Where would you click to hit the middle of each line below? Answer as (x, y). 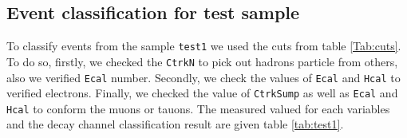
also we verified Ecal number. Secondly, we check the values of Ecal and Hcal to (203, 77)
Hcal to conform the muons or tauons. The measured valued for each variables (198, 108)
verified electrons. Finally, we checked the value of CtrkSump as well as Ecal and (202, 93)
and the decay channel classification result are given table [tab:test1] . (175, 124)
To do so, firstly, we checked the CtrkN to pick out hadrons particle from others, (202, 61)
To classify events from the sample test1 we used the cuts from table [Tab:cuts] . (204, 46)
